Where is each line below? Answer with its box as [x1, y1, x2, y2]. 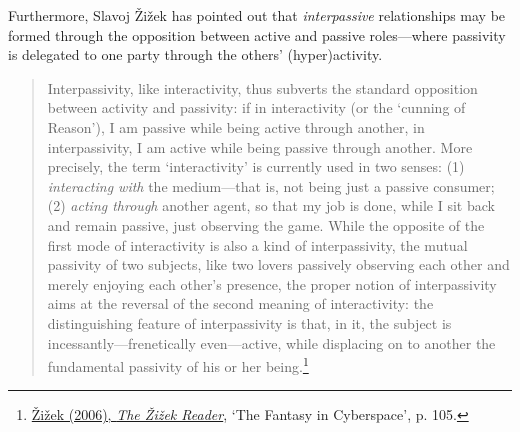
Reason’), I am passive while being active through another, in [47, 116, 425, 137]
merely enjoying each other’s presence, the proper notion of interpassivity [47, 273, 497, 294]
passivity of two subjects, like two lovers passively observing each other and [47, 254, 510, 275]
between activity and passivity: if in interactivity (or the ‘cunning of [47, 97, 466, 118]
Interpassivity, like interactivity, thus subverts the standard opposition [47, 77, 478, 98]
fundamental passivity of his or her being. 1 [47, 353, 309, 376]
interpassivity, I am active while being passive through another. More [47, 136, 473, 157]
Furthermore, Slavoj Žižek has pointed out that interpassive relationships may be [8, 5, 506, 25]
